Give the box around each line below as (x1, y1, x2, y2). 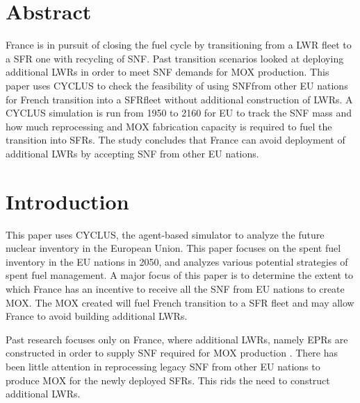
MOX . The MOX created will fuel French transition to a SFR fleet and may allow (6, 295, 354, 309)
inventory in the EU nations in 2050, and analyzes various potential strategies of (6, 254, 348, 268)
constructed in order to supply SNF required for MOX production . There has (6, 345, 338, 360)
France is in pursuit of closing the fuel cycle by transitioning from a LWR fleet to (6, 37, 352, 52)
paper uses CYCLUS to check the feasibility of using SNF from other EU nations (6, 78, 348, 92)
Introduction (6, 187, 129, 215)
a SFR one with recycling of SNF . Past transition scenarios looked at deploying (6, 51, 344, 65)
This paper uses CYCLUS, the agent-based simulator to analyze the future (6, 227, 325, 241)
